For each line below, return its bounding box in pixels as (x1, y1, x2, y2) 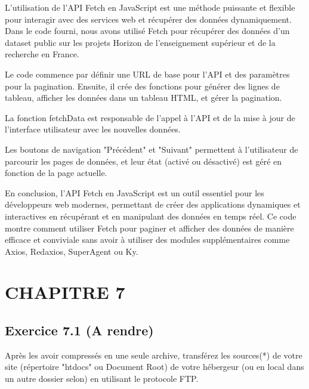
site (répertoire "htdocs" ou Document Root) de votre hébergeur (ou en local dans (5, 360, 304, 373)
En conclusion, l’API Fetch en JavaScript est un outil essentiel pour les (5, 186, 264, 199)
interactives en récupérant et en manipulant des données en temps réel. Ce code (5, 209, 296, 222)
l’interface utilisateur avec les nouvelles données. (5, 123, 181, 135)
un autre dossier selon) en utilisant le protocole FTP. (5, 372, 199, 385)
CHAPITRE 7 (5, 280, 125, 304)
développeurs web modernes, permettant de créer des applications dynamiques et (5, 198, 301, 211)
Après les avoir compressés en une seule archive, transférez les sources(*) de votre (5, 348, 302, 361)
